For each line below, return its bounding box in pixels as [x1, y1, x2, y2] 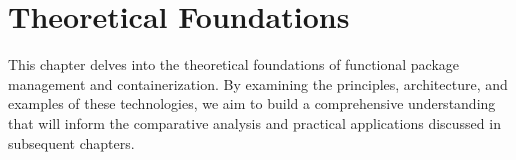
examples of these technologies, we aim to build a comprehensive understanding [8, 93, 496, 114]
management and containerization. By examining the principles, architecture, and [8, 73, 508, 94]
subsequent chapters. [8, 132, 135, 153]
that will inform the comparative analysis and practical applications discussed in [8, 112, 501, 133]
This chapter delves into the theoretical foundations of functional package [8, 54, 460, 75]
